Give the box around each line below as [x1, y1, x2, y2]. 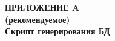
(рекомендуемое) [5, 13, 70, 25]
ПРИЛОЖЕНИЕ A [5, 1, 80, 13]
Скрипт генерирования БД [5, 25, 110, 37]
